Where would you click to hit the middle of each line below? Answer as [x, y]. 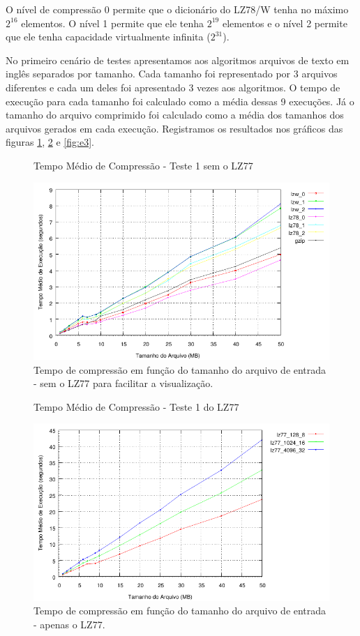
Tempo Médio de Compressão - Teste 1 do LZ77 [136, 406]
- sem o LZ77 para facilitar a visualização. [123, 383]
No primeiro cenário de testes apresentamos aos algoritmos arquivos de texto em [178, 60]
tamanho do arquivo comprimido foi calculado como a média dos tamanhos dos [175, 115]
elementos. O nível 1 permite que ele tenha [113, 23]
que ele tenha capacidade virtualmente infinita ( [108, 37]
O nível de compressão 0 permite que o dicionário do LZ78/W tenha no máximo [177, 9]
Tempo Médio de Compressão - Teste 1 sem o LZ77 [143, 165]
